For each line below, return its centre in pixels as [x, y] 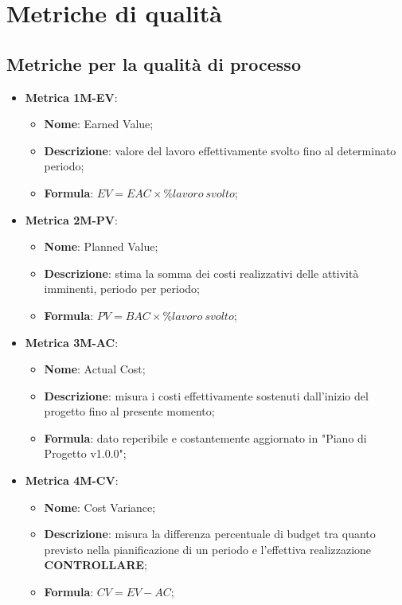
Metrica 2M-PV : [71, 219]
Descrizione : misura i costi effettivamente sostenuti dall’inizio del [206, 395]
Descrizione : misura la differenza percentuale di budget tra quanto [210, 534]
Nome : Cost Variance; [100, 507]
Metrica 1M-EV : [71, 97]
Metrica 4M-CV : [72, 480]
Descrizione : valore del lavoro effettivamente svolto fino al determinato [220, 150]
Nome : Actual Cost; [95, 369]
